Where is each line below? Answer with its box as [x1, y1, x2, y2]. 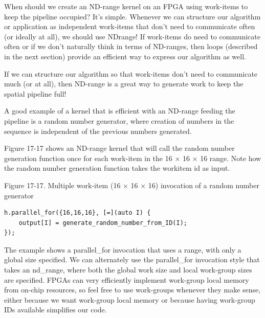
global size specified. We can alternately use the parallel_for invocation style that [4, 254, 260, 265]
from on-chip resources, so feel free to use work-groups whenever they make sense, [4, 284, 261, 295]
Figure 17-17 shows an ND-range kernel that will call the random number [4, 143, 235, 153]
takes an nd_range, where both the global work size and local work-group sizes [4, 264, 252, 275]
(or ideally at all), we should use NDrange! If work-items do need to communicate [4, 31, 261, 41]
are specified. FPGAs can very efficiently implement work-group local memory [4, 274, 249, 285]
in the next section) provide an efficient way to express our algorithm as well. [4, 51, 246, 61]
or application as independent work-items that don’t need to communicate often [4, 21, 255, 32]
